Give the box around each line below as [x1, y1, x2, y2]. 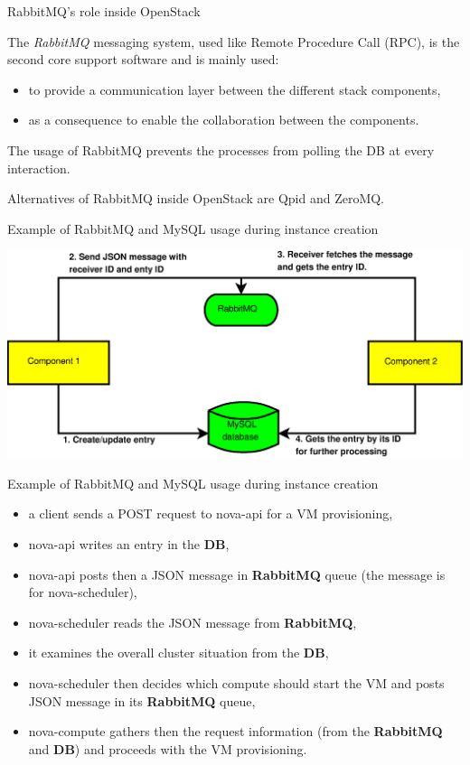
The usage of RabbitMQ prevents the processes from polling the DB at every [7, 140, 435, 159]
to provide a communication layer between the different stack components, [28, 79, 441, 98]
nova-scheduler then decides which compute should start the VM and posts [28, 673, 445, 692]
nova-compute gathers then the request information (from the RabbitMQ [28, 722, 443, 741]
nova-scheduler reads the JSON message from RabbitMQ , [28, 612, 357, 631]
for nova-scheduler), [28, 583, 137, 602]
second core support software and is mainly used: [7, 50, 279, 69]
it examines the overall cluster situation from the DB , [28, 643, 329, 662]
